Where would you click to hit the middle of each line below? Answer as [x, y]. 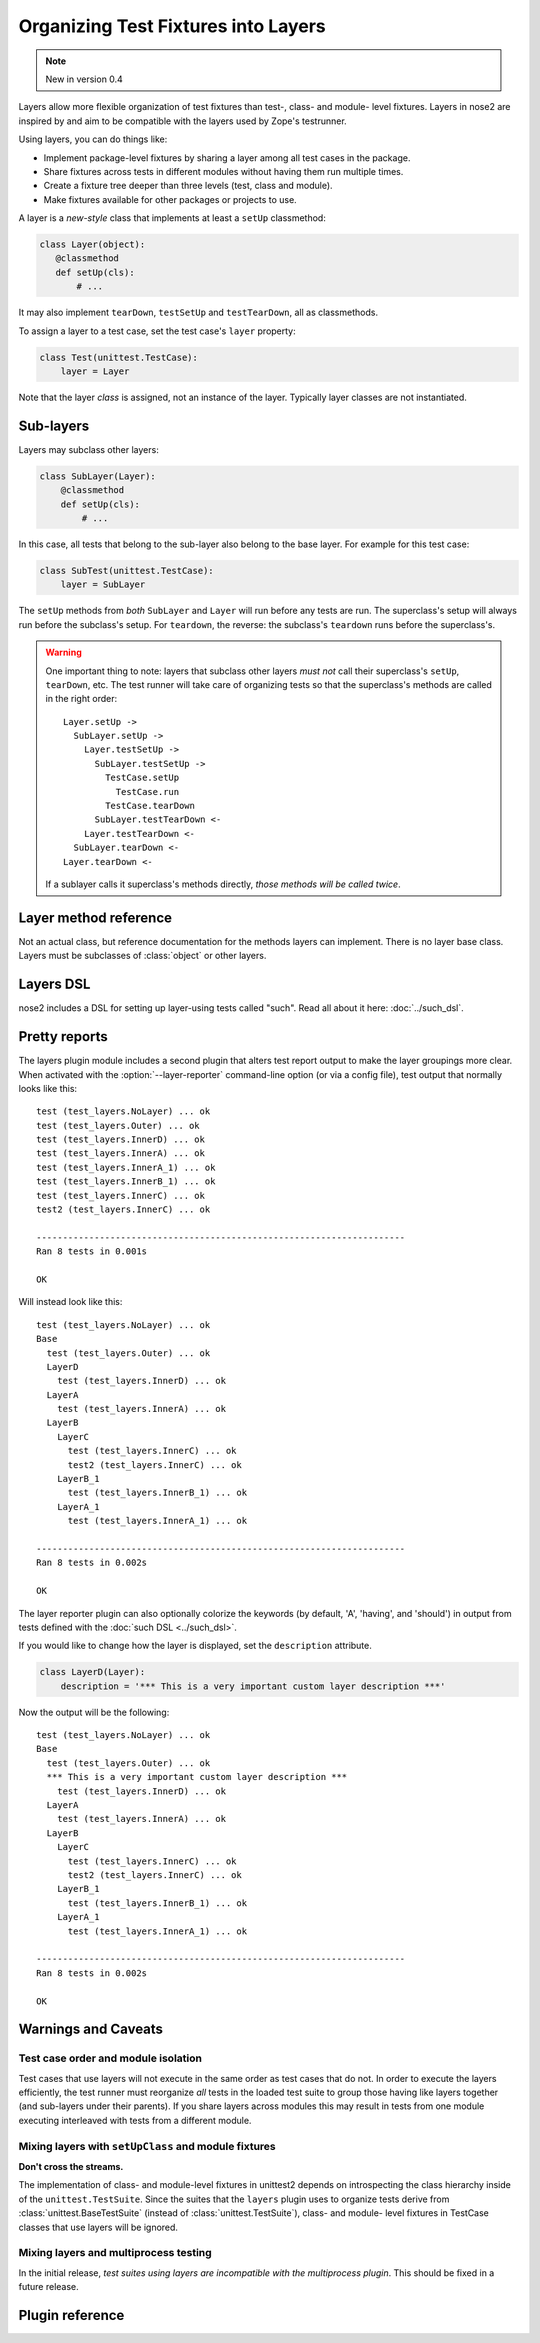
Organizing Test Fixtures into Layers [172, 26]
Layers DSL [54, 984]
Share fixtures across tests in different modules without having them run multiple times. [223, 171]
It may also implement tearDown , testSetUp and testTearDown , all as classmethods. [198, 312]
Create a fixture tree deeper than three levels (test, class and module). [188, 186]
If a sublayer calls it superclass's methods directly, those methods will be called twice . [223, 884]
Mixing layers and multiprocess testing [115, 2253]
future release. [48, 2287]
